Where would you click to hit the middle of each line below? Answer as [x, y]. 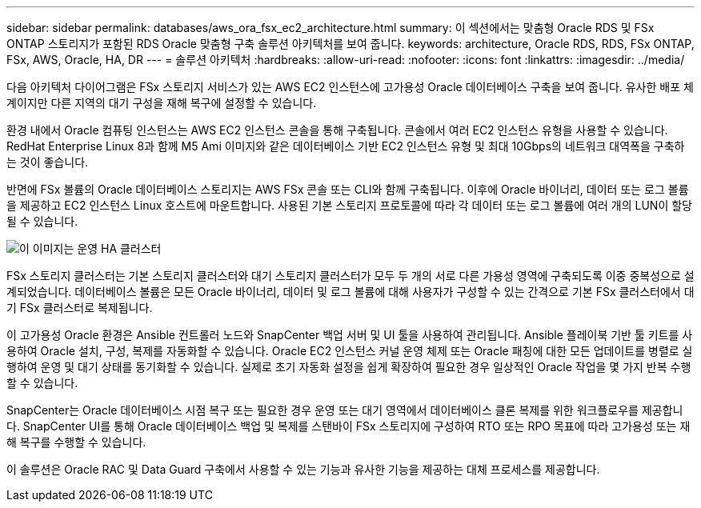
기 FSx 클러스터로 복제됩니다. [80, 308]
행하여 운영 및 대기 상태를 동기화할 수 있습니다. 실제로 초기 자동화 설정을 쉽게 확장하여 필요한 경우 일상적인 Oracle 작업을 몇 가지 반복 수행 [349, 367]
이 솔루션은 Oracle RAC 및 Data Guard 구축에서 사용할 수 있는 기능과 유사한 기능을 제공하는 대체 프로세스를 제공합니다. [303, 469]
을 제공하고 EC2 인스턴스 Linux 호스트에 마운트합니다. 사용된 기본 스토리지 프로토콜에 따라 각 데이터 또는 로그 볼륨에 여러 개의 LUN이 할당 [349, 205]
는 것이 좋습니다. [48, 162]
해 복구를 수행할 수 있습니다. [76, 442]
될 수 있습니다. [42, 221]
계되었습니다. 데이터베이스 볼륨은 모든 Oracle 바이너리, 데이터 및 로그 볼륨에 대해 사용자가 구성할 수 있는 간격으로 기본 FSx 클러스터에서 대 [350, 292]
